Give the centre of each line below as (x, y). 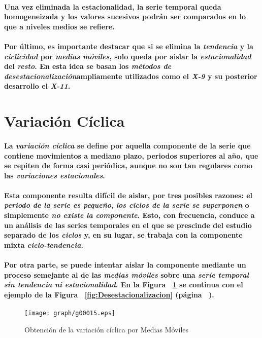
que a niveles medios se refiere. (59, 26)
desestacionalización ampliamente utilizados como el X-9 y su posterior (131, 76)
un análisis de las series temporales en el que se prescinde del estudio (128, 225)
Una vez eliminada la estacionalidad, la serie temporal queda (113, 6)
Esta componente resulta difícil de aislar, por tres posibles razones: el (128, 195)
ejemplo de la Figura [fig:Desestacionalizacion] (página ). (109, 294)
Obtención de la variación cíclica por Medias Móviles (107, 329)
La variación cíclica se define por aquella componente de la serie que (127, 145)
